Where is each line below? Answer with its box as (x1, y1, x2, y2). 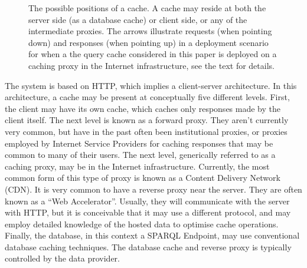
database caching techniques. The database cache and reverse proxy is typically (5, 240, 292, 253)
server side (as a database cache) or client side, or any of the (28, 13, 247, 25)
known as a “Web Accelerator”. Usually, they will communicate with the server (5, 194, 290, 207)
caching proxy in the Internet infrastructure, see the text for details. (28, 59, 275, 71)
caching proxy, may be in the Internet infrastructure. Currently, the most (5, 160, 270, 172)
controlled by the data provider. (5, 252, 120, 264)
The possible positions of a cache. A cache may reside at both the (28, 2, 266, 14)
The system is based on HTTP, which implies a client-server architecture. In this (5, 79, 297, 91)
